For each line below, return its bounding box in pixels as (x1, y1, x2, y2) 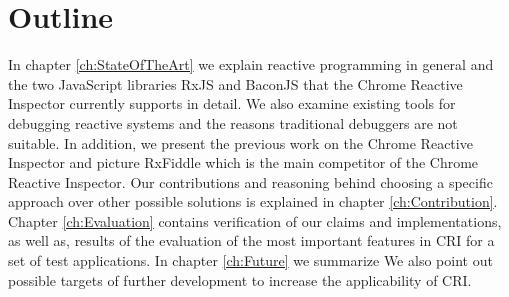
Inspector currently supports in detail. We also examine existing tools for (8, 93, 456, 114)
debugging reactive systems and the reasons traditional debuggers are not (8, 112, 458, 133)
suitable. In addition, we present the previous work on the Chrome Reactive (8, 132, 473, 153)
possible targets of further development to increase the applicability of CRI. (8, 269, 472, 290)
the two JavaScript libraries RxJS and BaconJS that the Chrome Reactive (8, 73, 463, 94)
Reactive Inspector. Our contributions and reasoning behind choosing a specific (8, 171, 493, 192)
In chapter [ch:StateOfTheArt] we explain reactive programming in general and (8, 54, 494, 75)
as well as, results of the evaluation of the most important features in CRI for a (8, 230, 495, 251)
